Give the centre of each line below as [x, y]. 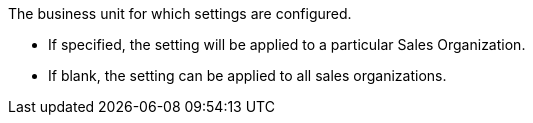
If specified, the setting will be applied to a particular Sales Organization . [287, 44]
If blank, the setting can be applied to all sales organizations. [247, 75]
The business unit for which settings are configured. [180, 13]
